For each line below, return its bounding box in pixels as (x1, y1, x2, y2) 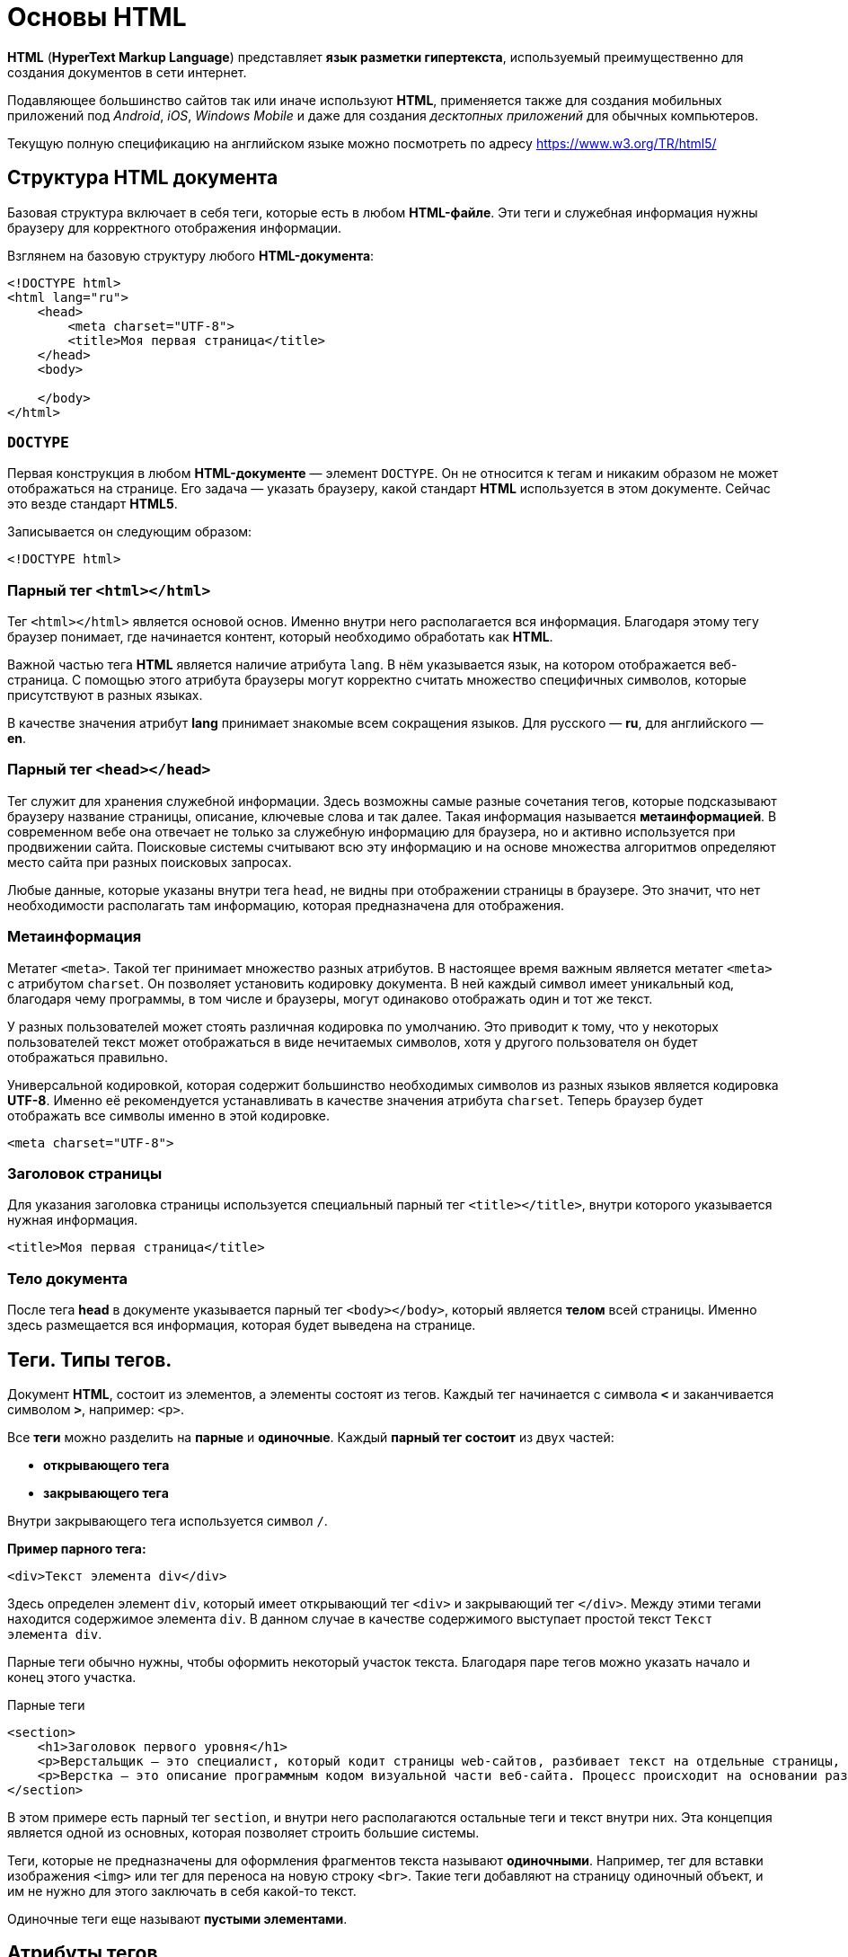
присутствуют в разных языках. (7, 687, 203, 704)
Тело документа (7, 1269, 128, 1288)
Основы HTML (7, 2, 187, 32)
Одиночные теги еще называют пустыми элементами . (7, 1910, 348, 1926)
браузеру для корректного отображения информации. (7, 219, 341, 235)
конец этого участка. (7, 1669, 137, 1685)
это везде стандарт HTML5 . (7, 496, 178, 512)
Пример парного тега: (7, 1540, 146, 1556)
